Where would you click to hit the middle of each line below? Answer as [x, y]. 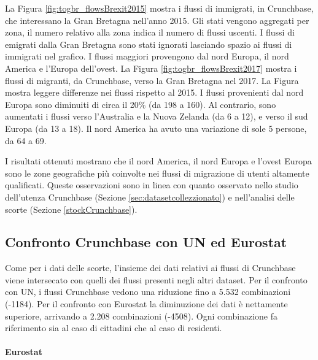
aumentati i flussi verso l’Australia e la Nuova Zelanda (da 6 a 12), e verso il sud [157, 116]
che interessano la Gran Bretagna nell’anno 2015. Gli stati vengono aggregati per [157, 20]
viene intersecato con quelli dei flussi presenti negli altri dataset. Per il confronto [156, 279]
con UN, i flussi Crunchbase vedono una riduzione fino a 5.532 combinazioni [148, 292]
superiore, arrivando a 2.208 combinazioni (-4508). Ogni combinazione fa [141, 316]
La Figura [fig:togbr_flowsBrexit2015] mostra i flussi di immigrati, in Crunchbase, [159, 8]
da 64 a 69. [26, 140]
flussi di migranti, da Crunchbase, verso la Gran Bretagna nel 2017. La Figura [152, 80]
